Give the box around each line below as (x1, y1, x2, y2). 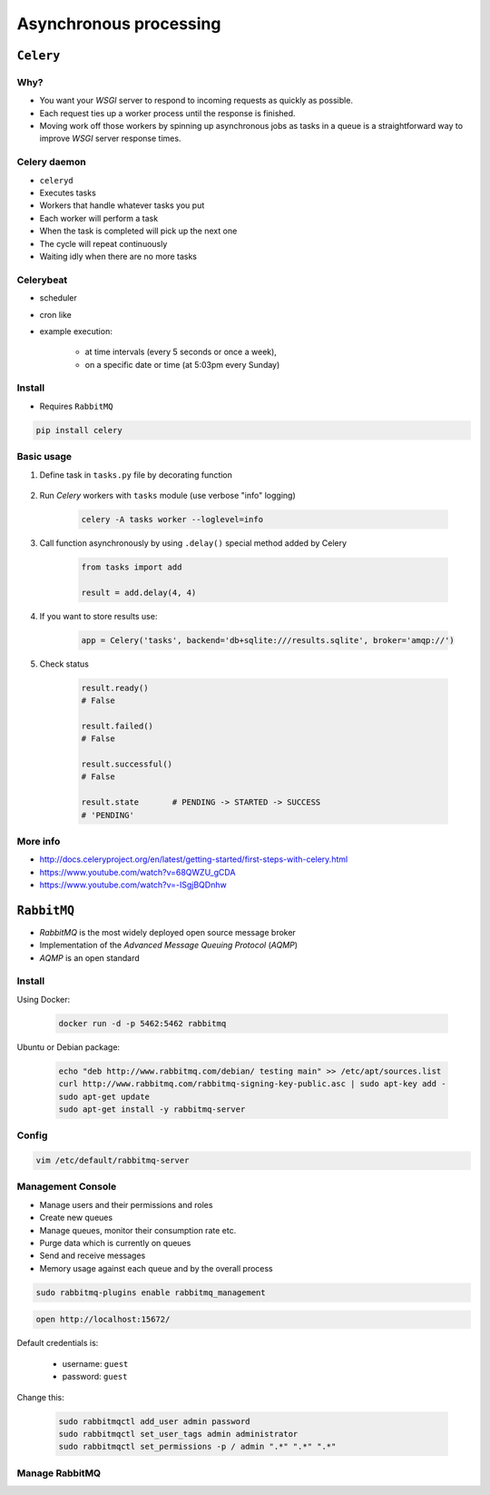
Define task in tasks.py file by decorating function (39, 469, 233, 480)
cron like (39, 309, 72, 320)
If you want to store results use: (39, 610, 158, 621)
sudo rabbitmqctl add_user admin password (58, 1416, 250, 1426)
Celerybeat (16, 273, 68, 286)
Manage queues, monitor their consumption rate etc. (39, 1224, 237, 1235)
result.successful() (81, 758, 172, 769)
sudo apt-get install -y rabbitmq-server (58, 1104, 246, 1114)
